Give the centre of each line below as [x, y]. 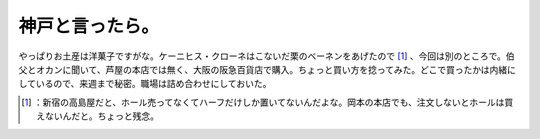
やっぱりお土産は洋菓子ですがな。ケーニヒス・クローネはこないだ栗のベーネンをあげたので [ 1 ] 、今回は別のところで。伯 [266, 56]
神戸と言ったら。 [89, 26]
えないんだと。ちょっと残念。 [98, 116]
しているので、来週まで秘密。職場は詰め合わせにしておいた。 [145, 84]
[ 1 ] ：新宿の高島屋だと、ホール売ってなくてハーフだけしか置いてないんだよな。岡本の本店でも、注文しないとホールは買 [267, 102]
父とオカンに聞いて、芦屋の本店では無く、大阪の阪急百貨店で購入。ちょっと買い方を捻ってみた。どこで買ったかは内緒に [267, 69]
